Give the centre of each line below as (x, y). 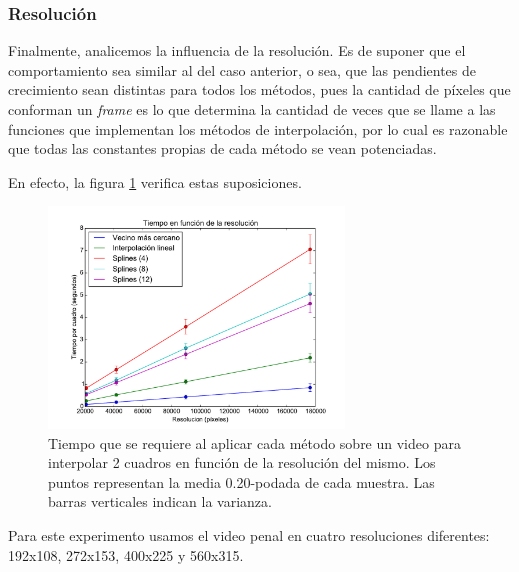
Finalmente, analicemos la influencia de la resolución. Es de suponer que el (237, 50)
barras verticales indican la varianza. (160, 501)
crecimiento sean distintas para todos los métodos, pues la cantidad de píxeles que (259, 89)
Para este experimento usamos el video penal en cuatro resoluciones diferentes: (249, 534)
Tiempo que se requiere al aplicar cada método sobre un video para (254, 442)
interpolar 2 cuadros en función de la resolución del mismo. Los (242, 462)
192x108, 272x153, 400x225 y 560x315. (126, 554)
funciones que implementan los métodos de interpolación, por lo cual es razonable (258, 128)
